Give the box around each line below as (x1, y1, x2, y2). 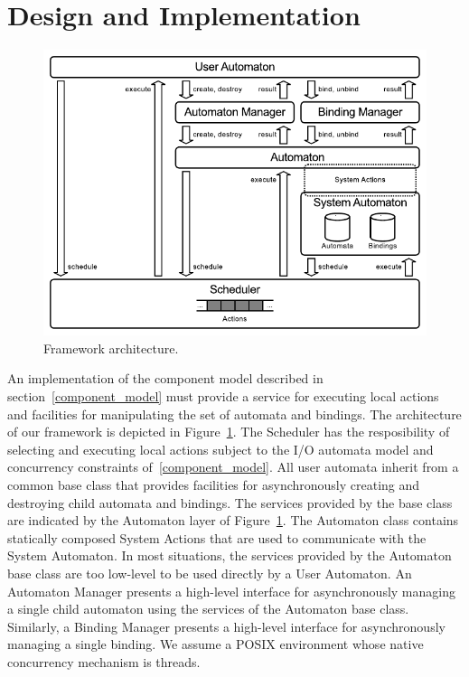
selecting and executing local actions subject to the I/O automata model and (7, 439, 434, 458)
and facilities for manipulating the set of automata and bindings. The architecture (7, 404, 462, 423)
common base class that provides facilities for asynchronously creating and (7, 475, 420, 494)
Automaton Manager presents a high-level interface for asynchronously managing (7, 581, 455, 600)
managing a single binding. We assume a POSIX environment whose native (7, 635, 424, 653)
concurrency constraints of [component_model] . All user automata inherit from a (7, 457, 459, 476)
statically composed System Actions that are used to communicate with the (7, 528, 427, 547)
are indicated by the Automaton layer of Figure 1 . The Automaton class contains (7, 511, 459, 530)
